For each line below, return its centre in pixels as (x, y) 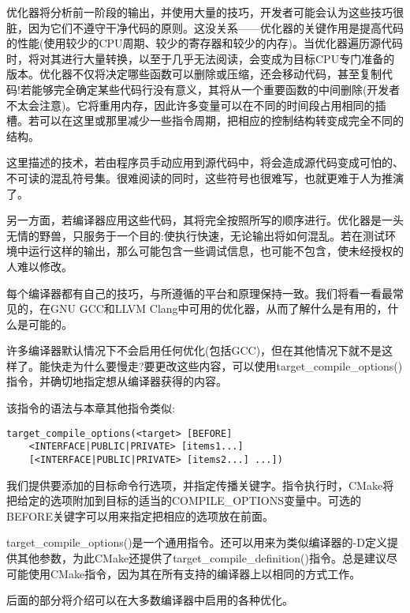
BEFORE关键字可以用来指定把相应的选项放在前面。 (140, 515)
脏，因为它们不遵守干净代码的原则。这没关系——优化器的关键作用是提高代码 (205, 27)
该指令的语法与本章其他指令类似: (91, 408)
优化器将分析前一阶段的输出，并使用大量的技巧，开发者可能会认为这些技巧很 (205, 12)
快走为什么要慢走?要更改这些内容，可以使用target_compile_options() (226, 365)
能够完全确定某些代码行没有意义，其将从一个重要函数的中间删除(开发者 (216, 89)
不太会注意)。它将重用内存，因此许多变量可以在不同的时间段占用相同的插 (196, 105)
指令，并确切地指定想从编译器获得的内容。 (117, 381)
